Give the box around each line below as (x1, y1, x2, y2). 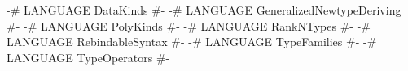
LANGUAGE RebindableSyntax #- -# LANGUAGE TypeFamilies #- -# (7, 33, 377, 50)
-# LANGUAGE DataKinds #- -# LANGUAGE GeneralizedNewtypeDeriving (7, 2, 401, 18)
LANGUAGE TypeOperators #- (7, 48, 170, 65)
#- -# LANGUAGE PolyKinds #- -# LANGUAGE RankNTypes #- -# (7, 17, 371, 34)
